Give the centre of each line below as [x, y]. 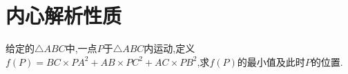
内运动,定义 [170, 48]
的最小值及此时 [271, 61]
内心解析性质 [64, 15]
